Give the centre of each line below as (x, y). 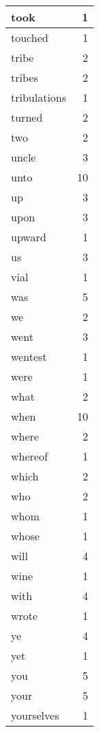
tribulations (39, 97)
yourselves (35, 715)
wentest (29, 356)
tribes (25, 77)
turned (27, 117)
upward (29, 237)
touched (30, 37)
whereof (29, 456)
